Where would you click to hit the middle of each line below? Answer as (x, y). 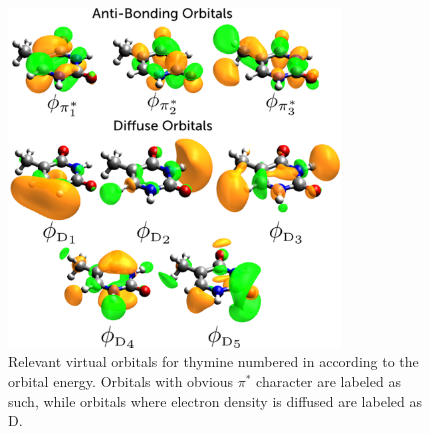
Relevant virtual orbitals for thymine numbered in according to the (213, 361)
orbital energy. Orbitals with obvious (121, 381)
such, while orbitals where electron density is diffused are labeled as (215, 400)
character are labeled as (328, 381)
